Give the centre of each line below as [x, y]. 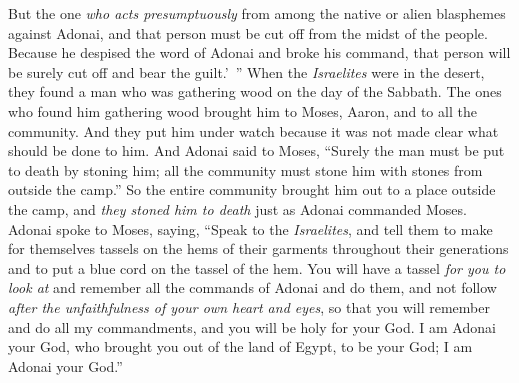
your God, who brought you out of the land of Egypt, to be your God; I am [240, 346]
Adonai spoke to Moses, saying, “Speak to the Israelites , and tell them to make [250, 228]
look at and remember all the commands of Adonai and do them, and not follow [252, 287]
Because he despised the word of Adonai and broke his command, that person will [259, 52]
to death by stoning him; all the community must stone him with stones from [245, 169]
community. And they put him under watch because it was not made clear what [253, 130]
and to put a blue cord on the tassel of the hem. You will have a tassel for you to [257, 267]
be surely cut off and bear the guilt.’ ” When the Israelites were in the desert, [246, 71]
